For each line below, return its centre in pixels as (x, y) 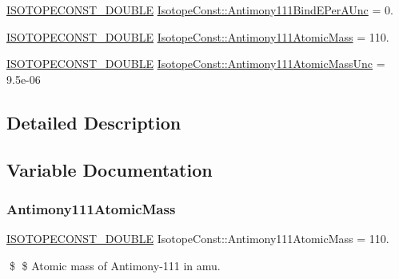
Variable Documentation (110, 169)
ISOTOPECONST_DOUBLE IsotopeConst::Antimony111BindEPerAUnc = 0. (200, 10)
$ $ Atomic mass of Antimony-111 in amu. (115, 265)
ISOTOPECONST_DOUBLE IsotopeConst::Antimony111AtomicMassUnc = (196, 64)
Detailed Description (94, 122)
